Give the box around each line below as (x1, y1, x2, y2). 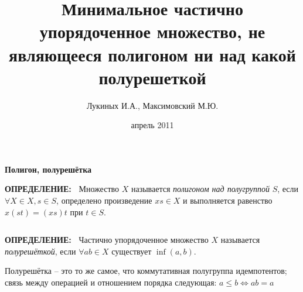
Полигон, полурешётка (5, 163, 92, 175)
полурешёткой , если (5, 245, 76, 257)
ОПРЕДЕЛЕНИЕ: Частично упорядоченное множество (5, 233, 209, 246)
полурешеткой (98, 65, 206, 89)
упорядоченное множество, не (39, 19, 265, 43)
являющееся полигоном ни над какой (9, 42, 296, 66)
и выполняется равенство (183, 194, 273, 207)
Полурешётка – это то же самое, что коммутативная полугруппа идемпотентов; (5, 264, 287, 277)
